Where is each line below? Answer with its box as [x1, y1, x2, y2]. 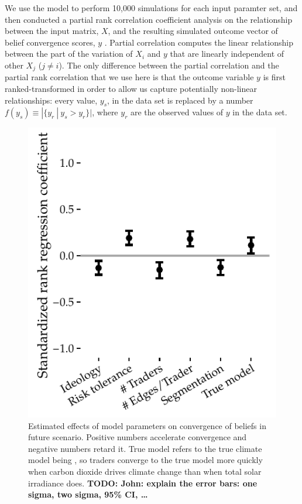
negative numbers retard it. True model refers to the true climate [28, 442, 262, 454]
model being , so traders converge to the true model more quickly [28, 454, 263, 466]
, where [92, 106, 118, 118]
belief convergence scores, [5, 36, 95, 48]
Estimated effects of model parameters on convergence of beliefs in [28, 419, 266, 431]
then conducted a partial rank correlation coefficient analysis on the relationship [5, 13, 293, 25]
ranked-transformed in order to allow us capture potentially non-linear [5, 83, 257, 95]
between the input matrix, [5, 25, 99, 37]
